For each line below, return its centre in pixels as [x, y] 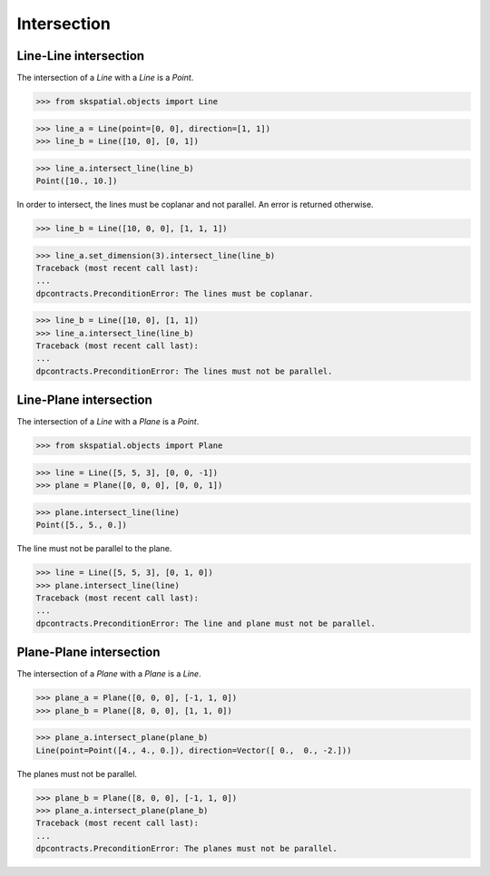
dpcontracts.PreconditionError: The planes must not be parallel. [186, 849]
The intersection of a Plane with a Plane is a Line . [109, 674]
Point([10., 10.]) [77, 180]
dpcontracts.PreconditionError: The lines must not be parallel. [184, 371]
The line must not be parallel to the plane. [94, 549]
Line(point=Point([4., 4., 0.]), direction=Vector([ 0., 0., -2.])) [194, 750]
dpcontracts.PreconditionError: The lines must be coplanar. [175, 293]
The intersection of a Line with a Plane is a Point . [108, 422]
